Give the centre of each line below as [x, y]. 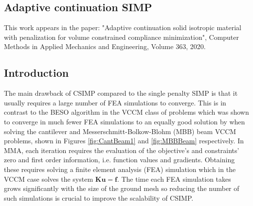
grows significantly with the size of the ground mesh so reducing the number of [122, 188]
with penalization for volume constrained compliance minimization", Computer [122, 37]
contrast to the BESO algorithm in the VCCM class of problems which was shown [126, 112]
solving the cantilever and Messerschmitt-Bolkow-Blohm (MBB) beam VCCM [120, 131]
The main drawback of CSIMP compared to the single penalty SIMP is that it [121, 93]
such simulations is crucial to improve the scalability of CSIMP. [99, 197]
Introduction [36, 73]
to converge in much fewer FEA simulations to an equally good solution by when [125, 121]
